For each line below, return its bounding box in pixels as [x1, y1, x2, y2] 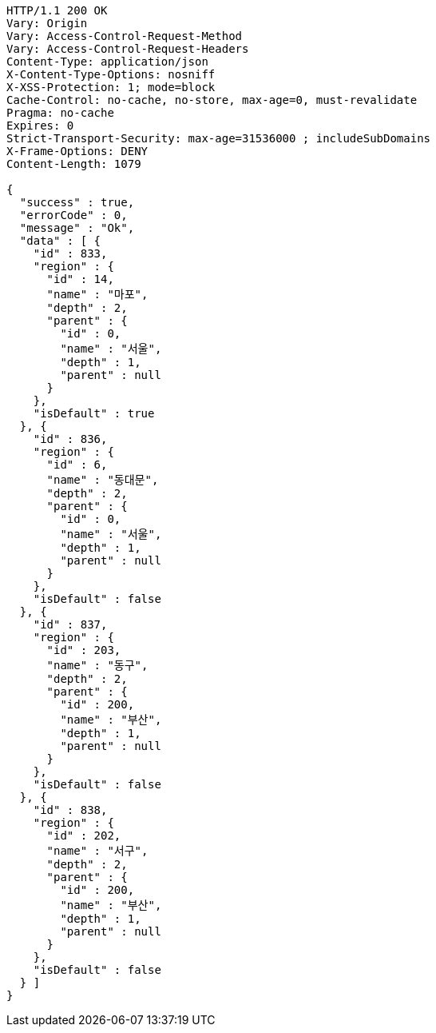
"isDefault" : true [33, 407, 155, 420]
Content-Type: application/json [6, 55, 208, 68]
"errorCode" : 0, [19, 209, 128, 221]
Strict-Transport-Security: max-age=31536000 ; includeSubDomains [6, 132, 431, 145]
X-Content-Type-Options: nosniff [6, 68, 216, 81]
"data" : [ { [19, 234, 101, 247]
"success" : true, [19, 196, 135, 209]
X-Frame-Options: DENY [6, 145, 149, 158]
